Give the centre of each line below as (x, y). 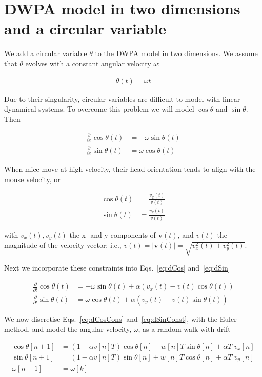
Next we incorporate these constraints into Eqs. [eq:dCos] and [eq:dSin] (117, 268)
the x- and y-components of (113, 234)
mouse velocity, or (32, 179)
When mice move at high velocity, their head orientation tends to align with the (130, 169)
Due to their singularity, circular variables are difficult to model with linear (122, 98)
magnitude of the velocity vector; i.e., (63, 245)
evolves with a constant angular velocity (88, 63)
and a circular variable (85, 29)
